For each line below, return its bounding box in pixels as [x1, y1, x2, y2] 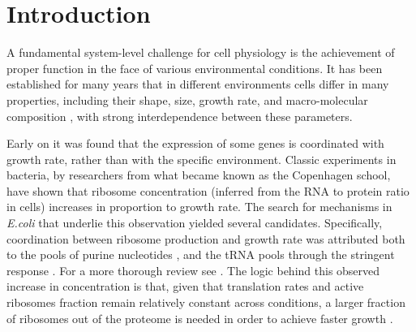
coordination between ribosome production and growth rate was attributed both [6, 230, 405, 247]
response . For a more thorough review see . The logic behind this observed [6, 261, 380, 278]
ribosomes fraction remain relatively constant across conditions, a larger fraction [6, 294, 405, 311]
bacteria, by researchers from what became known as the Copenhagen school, [6, 166, 391, 183]
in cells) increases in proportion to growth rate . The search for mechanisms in [6, 198, 392, 215]
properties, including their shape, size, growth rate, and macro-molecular [6, 91, 368, 108]
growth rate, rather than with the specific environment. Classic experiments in [6, 150, 397, 167]
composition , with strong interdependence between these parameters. [6, 107, 353, 124]
